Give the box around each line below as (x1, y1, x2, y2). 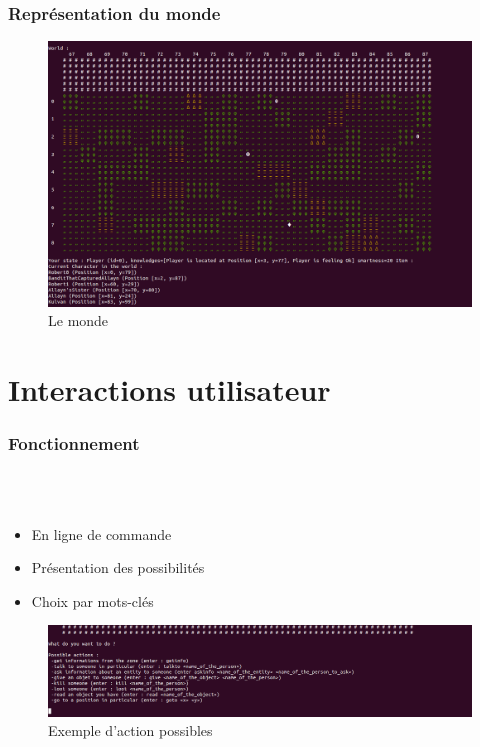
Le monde (48, 310, 109, 331)
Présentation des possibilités (31, 557, 205, 578)
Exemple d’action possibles (48, 720, 213, 741)
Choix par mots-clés (31, 590, 154, 611)
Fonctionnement (8, 431, 140, 456)
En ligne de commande (31, 523, 172, 544)
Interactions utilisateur (8, 369, 331, 409)
